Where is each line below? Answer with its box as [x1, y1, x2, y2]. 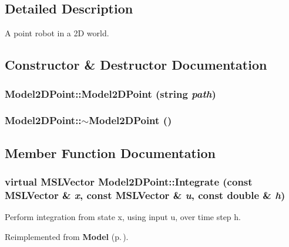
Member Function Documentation [5, 143, 216, 162]
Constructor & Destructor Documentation [5, 56, 267, 74]
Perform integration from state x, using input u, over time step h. [5, 211, 241, 223]
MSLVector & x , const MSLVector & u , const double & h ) [5, 187, 285, 202]
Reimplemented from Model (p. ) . [5, 230, 129, 242]
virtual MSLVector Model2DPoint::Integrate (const [5, 174, 253, 188]
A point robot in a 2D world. [5, 27, 109, 39]
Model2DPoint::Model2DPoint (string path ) [5, 86, 216, 101]
